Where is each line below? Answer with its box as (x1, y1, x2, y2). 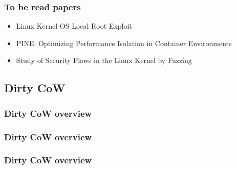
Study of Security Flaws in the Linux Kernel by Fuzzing (16, 55, 192, 66)
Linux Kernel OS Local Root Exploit (16, 20, 132, 31)
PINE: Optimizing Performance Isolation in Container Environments (16, 37, 232, 48)
